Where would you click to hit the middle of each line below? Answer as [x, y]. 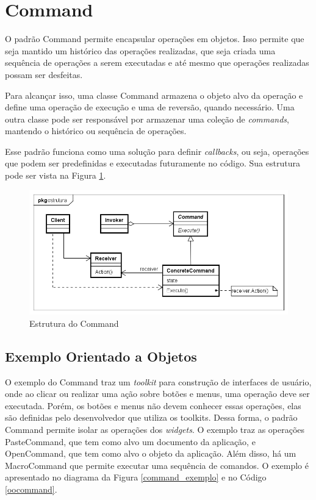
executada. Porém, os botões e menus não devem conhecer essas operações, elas [153, 405]
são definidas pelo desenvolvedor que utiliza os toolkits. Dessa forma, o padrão [151, 417]
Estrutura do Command [74, 323]
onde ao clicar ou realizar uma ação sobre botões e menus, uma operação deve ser [157, 394]
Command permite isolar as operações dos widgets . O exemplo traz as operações [155, 430]
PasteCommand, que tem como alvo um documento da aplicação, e [130, 441]
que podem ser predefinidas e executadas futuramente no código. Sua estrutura [153, 163]
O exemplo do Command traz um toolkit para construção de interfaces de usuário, [158, 381]
